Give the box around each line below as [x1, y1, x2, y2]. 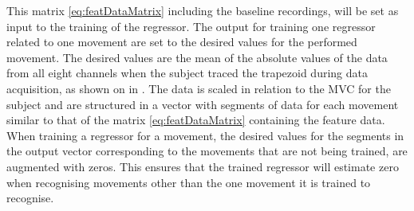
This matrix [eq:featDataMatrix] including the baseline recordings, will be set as [6, 2, 399, 18]
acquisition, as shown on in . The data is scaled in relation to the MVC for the [6, 80, 391, 96]
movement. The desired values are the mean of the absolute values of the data [6, 49, 388, 65]
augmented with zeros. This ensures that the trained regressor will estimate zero [6, 158, 399, 174]
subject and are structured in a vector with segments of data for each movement [6, 96, 399, 112]
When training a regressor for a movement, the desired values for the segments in [6, 127, 404, 143]
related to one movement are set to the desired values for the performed [6, 33, 357, 50]
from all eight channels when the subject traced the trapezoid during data [6, 64, 368, 81]
